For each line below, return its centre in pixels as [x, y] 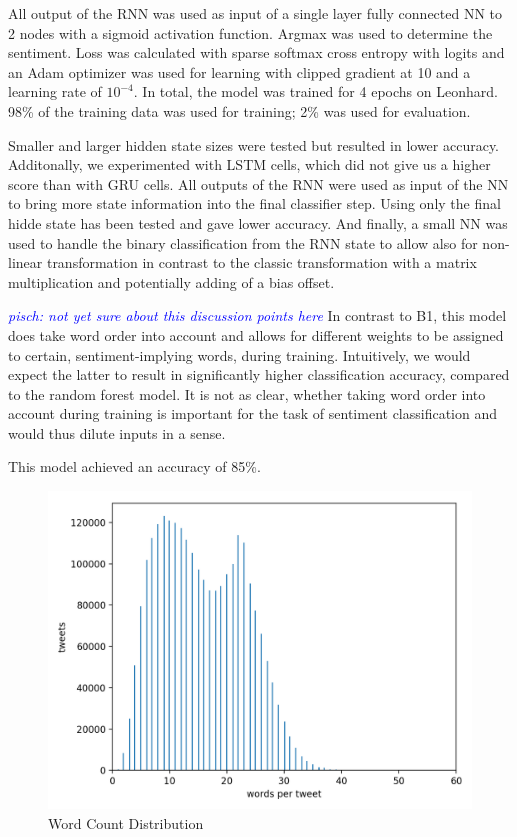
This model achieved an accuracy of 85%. [134, 466]
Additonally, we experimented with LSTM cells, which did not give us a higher [249, 164]
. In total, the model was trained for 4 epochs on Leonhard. [315, 91]
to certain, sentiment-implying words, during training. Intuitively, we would [239, 354]
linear [25, 262]
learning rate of [55, 91]
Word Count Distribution [126, 822]
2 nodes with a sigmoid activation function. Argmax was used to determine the [250, 32]
